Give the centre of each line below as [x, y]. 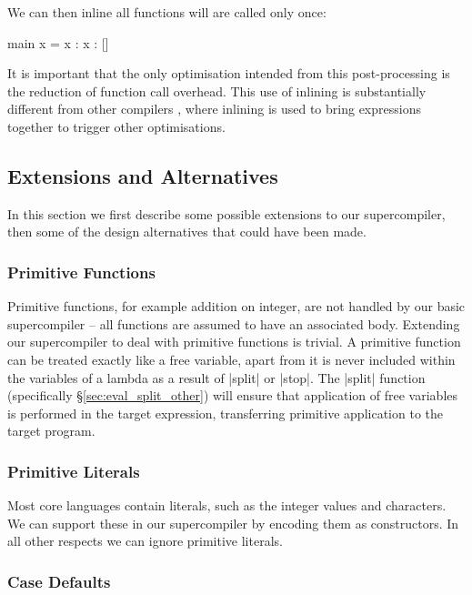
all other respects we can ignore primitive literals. [145, 541]
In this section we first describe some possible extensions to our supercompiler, [226, 213]
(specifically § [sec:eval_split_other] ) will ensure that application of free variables [233, 395]
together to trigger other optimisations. [116, 126]
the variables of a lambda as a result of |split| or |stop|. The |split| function [216, 377]
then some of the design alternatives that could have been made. [187, 232]
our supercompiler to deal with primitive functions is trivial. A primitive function [234, 342]
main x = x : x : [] [58, 42]
